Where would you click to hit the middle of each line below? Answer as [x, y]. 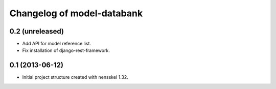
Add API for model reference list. [57, 44]
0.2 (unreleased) [37, 31]
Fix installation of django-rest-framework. [66, 50]
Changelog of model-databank [76, 13]
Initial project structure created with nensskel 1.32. [75, 77]
